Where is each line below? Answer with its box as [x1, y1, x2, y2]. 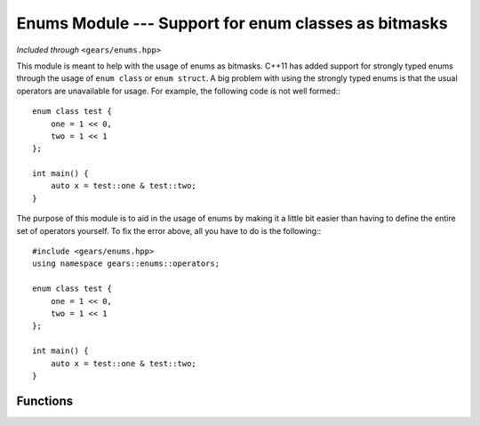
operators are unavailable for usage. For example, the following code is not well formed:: [16, 85, 341, 96]
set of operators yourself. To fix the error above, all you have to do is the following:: [16, 225, 322, 236]
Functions [16, 393, 74, 408]
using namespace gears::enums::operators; [32, 259, 220, 269]
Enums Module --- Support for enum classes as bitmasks [16, 13, 448, 33]
